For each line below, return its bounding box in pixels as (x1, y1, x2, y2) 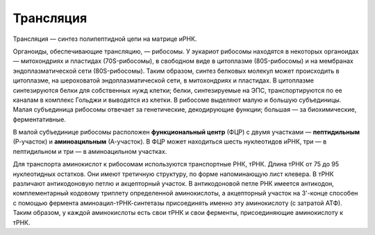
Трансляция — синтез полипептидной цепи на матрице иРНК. (12, 35, 197, 43)
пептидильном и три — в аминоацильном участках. (12, 147, 167, 155)
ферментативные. (12, 115, 66, 123)
